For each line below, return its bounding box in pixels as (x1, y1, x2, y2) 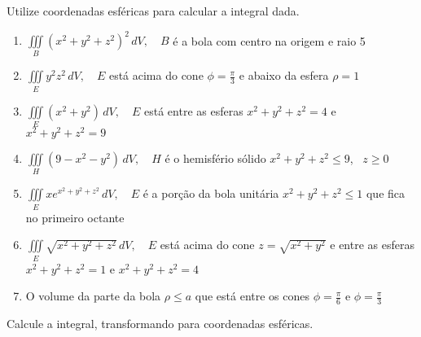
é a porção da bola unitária (143, 185, 279, 202)
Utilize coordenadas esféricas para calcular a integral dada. (7, 2, 300, 19)
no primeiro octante (25, 208, 125, 225)
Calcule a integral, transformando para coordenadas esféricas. (7, 315, 314, 332)
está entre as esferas (144, 102, 243, 119)
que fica (366, 185, 406, 202)
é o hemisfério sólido (164, 150, 266, 167)
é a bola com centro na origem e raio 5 (173, 32, 366, 49)
